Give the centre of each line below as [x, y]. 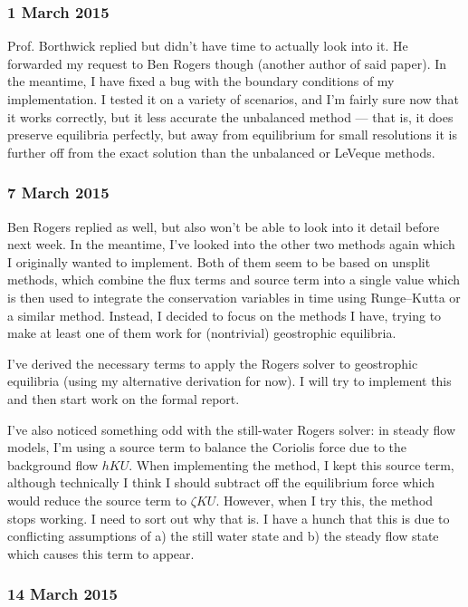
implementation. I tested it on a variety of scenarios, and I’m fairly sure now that [234, 99]
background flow [53, 464]
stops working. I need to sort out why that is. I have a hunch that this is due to [229, 518]
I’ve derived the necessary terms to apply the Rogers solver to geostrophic [213, 363]
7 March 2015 [58, 193]
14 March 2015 [63, 594]
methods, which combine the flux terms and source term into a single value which [234, 279]
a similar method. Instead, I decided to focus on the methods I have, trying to [224, 315]
